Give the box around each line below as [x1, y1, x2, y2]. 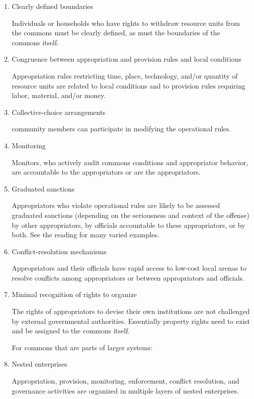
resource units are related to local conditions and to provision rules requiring [11, 80, 246, 91]
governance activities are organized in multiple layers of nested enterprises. [11, 385, 239, 396]
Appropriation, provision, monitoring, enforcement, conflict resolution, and [11, 376, 240, 386]
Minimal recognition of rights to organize [11, 289, 137, 299]
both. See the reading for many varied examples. [11, 229, 160, 240]
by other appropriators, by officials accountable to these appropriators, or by [11, 219, 246, 230]
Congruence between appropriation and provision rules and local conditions [11, 54, 242, 64]
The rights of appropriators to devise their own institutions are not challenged [11, 306, 250, 316]
